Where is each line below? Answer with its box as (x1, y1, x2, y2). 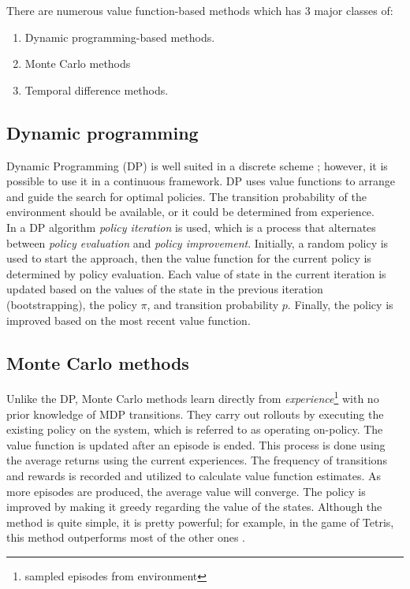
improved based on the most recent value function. (6, 311, 251, 328)
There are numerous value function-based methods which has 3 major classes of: (6, 2, 393, 18)
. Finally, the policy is (287, 296, 393, 312)
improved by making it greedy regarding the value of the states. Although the (6, 498, 382, 515)
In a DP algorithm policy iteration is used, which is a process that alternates (6, 218, 376, 235)
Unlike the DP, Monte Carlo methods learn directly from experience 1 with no (6, 388, 379, 406)
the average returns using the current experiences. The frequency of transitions (6, 452, 387, 468)
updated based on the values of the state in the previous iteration (6, 281, 323, 297)
